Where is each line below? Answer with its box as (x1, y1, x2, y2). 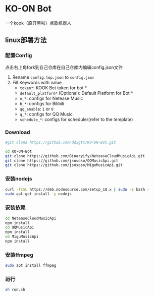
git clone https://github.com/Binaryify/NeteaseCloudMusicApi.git (5, 153, 145, 159)
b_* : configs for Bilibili (19, 100, 64, 107)
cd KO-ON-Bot (5, 149, 32, 154)
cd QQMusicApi (5, 225, 35, 230)
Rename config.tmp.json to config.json (12, 74, 95, 80)
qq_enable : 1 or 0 (19, 106, 53, 112)
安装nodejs (5, 176, 32, 182)
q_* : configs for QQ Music (19, 111, 73, 117)
